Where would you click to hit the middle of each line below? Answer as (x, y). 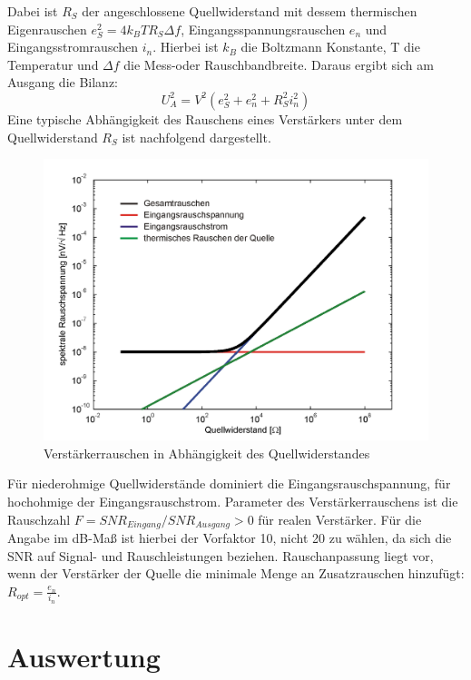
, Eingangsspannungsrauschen (263, 29)
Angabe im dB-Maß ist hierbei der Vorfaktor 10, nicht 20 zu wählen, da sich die (230, 538)
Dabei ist (33, 11)
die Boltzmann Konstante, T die (330, 47)
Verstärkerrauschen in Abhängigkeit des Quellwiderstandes (207, 453)
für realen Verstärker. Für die (340, 519)
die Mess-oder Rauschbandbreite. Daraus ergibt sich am (279, 64)
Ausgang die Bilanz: (63, 82)
